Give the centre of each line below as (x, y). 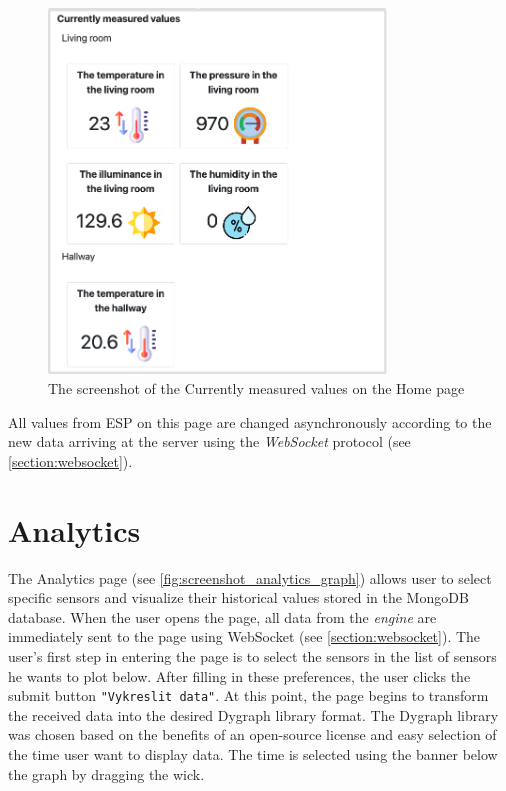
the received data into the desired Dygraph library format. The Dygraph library (253, 714)
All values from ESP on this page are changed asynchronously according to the (250, 421)
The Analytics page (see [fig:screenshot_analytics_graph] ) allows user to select (250, 577)
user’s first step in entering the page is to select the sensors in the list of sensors (252, 655)
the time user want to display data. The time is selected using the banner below (253, 753)
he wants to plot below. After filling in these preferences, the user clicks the (239, 675)
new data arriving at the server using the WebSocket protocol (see (209, 441)
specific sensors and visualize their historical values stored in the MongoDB (238, 597)
